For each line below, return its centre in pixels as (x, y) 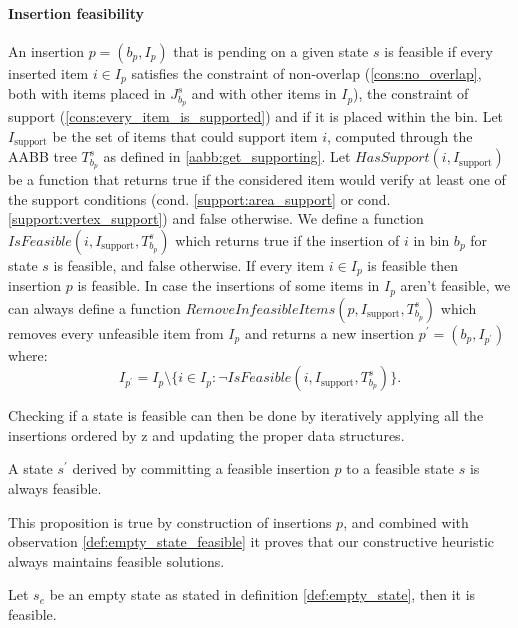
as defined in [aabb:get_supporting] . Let (227, 156)
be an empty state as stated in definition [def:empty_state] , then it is (262, 594)
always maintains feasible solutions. (116, 560)
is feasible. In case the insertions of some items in (228, 285)
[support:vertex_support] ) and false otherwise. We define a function (216, 218)
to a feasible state (400, 468)
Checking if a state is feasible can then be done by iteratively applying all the (246, 415)
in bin (431, 239)
